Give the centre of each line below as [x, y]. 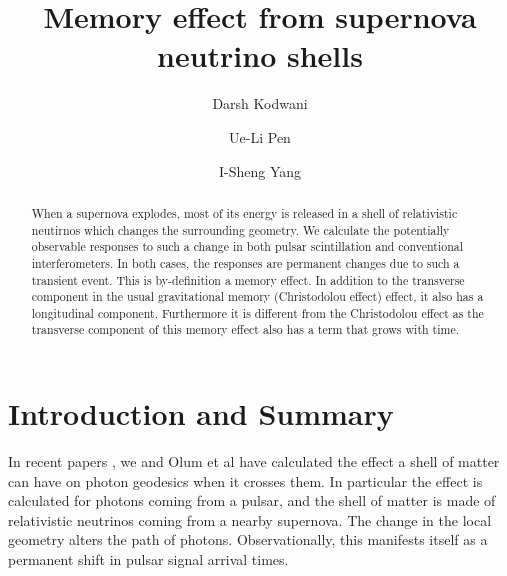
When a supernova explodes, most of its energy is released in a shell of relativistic [244, 212]
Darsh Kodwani [260, 103]
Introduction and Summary [201, 413]
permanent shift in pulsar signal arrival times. [148, 559]
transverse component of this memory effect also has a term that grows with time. [245, 329]
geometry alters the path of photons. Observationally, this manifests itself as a [248, 539]
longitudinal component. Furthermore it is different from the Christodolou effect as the [257, 312]
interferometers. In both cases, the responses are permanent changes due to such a [245, 262]
